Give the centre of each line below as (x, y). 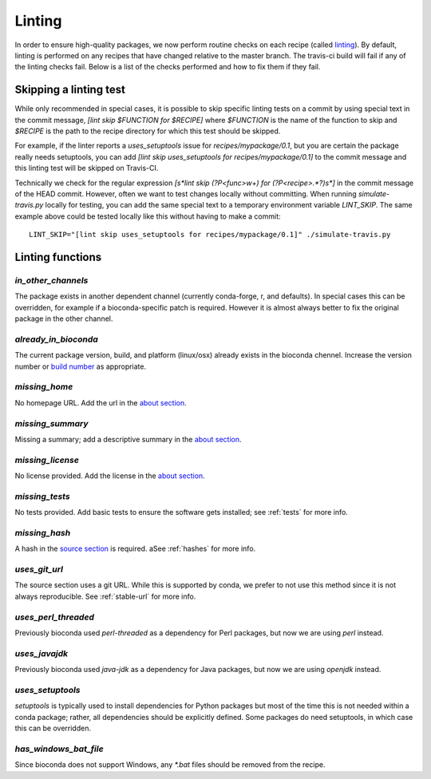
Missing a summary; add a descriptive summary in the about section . (129, 439)
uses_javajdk (42, 653)
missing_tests (43, 496)
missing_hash (43, 532)
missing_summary (51, 423)
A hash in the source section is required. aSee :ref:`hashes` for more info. (135, 549)
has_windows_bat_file (59, 749)
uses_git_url (39, 569)
